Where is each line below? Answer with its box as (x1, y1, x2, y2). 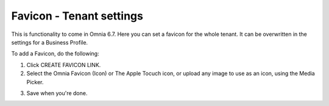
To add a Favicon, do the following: (11, 50, 100, 57)
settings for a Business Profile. (11, 38, 88, 46)
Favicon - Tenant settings (11, 9, 143, 23)
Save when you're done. (26, 89, 88, 97)
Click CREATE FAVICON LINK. (26, 61, 101, 68)
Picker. (26, 78, 44, 85)
